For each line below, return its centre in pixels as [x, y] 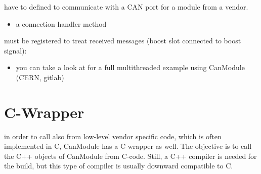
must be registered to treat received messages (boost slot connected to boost [123, 41]
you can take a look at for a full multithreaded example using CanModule [130, 67]
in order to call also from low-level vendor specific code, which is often [113, 136]
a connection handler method [61, 23]
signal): [15, 50]
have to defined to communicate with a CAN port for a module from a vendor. [126, 7]
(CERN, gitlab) [40, 77]
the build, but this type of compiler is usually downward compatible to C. [119, 166]
